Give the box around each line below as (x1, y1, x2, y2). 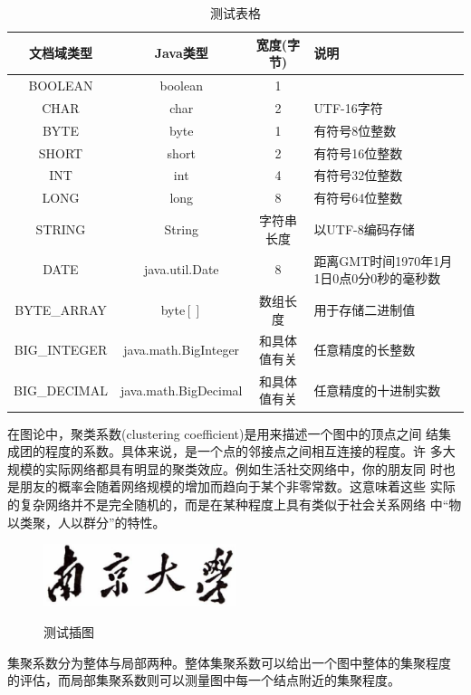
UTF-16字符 (313, 98, 383, 117)
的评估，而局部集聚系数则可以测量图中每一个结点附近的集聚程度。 (7, 671, 400, 690)
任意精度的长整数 (313, 340, 416, 359)
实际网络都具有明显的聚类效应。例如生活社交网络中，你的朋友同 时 (44, 459, 443, 478)
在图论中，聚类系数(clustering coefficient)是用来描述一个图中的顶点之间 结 (7, 424, 439, 443)
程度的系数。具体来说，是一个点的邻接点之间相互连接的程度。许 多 (44, 442, 443, 461)
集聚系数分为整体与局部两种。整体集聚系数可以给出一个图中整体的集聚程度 (7, 652, 451, 671)
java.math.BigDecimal (120, 380, 243, 399)
